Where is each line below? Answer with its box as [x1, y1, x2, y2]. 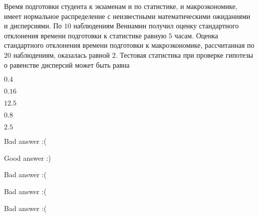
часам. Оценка [174, 30, 219, 40]
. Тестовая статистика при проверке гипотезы [115, 49, 254, 60]
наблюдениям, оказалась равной [13, 49, 110, 60]
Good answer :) [4, 152, 51, 163]
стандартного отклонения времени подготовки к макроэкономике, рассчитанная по [4, 40, 255, 50]
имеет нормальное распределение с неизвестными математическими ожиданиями [4, 10, 251, 21]
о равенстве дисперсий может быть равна [4, 59, 130, 70]
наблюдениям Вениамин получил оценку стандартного [73, 20, 239, 31]
